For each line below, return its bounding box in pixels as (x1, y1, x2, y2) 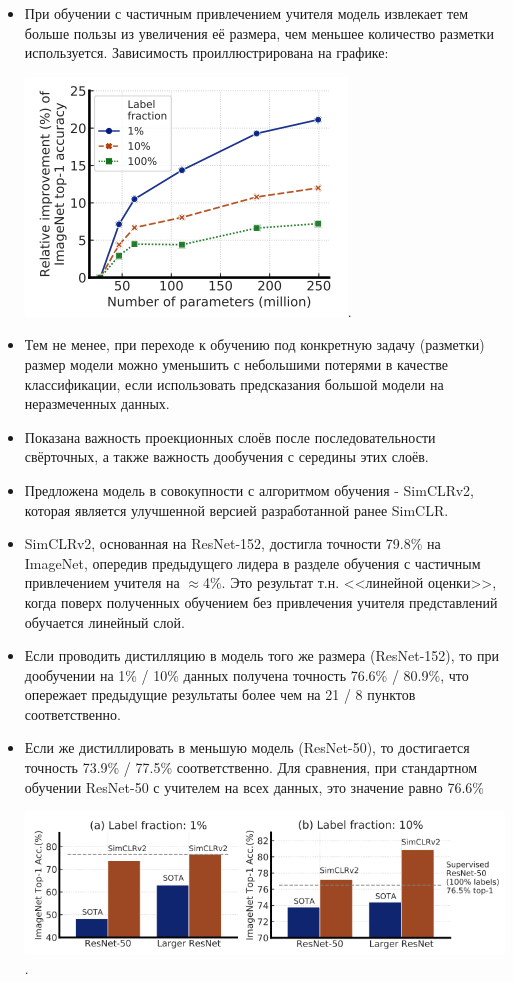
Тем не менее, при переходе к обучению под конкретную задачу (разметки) (24, 334, 485, 355)
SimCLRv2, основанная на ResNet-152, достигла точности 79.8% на (24, 533, 441, 554)
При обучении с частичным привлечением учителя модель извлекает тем (24, 3, 469, 23)
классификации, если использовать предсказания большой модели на (24, 373, 444, 394)
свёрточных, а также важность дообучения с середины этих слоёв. (24, 446, 429, 467)
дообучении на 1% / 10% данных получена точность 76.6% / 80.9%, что (24, 664, 469, 685)
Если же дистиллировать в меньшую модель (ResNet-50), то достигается (24, 737, 470, 758)
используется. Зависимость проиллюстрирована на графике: (24, 42, 389, 63)
